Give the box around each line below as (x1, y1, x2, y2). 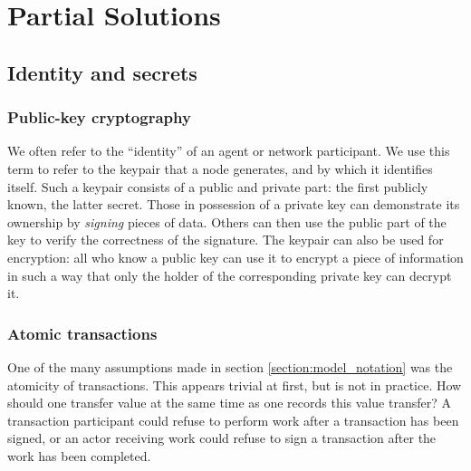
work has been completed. (7, 446, 151, 465)
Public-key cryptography (7, 106, 191, 129)
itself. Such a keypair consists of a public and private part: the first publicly (7, 177, 428, 196)
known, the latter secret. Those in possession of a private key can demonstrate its (7, 195, 460, 214)
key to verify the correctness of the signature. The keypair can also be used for (7, 230, 444, 249)
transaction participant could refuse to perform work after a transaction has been (7, 410, 459, 429)
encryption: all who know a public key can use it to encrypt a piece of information (7, 247, 464, 266)
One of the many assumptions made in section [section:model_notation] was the (7, 357, 453, 376)
